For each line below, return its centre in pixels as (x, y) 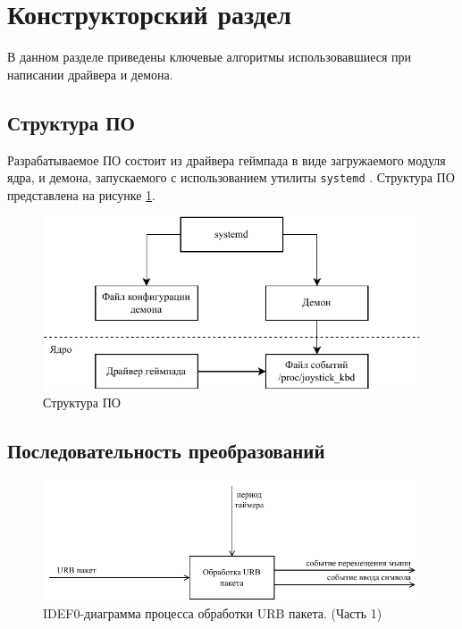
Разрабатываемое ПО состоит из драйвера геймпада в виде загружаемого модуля (227, 159)
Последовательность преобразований (166, 451)
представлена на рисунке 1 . (81, 194)
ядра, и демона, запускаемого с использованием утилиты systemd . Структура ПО (231, 177)
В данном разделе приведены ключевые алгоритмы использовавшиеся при (210, 57)
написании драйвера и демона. (90, 74)
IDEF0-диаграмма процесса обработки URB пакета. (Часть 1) (213, 613)
